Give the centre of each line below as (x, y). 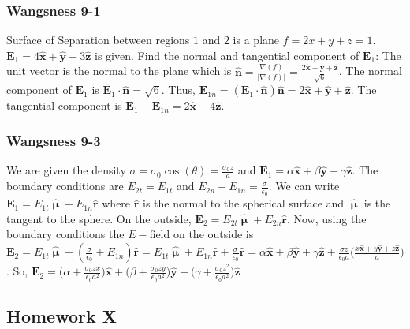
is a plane (256, 40)
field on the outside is (201, 234)
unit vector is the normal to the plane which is (119, 71)
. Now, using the (326, 218)
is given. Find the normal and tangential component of (227, 55)
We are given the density (66, 170)
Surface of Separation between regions (98, 40)
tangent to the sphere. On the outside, (99, 218)
